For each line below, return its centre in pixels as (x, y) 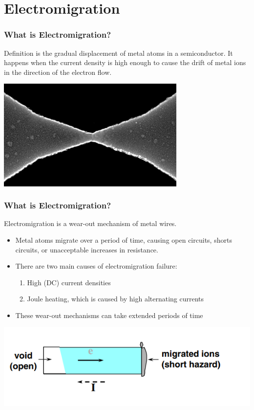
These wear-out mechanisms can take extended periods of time (109, 315)
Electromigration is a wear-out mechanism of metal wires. (90, 223)
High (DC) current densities (69, 282)
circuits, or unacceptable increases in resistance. (87, 249)
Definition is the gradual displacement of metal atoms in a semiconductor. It (118, 53)
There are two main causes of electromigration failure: (96, 266)
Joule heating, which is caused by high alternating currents (116, 299)
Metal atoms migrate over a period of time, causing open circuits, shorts (124, 239)
